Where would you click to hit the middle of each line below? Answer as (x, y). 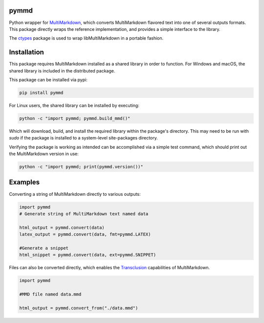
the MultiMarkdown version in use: (44, 154)
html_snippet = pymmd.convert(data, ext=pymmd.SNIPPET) (88, 255)
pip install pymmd (41, 92)
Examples (24, 182)
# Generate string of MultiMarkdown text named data (84, 214)
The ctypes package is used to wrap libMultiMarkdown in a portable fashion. (86, 38)
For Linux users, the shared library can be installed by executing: (74, 105)
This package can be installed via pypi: (48, 80)
